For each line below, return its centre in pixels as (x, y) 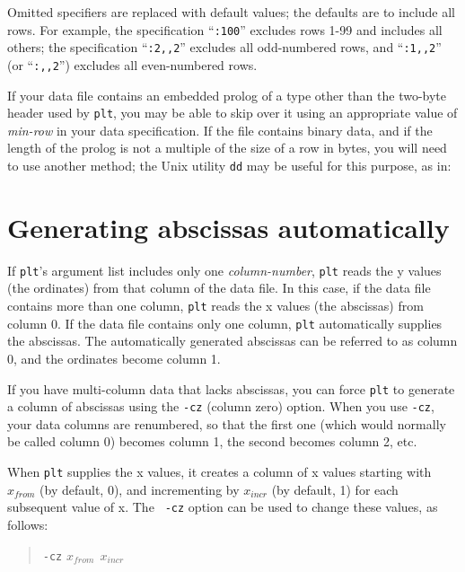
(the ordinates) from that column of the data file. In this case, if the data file (219, 288)
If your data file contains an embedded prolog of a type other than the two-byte (227, 95)
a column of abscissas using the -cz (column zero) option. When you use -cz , (221, 406)
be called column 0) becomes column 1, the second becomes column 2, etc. (212, 441)
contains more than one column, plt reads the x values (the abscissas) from (215, 306)
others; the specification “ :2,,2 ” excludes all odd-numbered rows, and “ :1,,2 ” (224, 47)
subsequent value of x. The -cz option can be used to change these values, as (223, 507)
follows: (28, 524)
